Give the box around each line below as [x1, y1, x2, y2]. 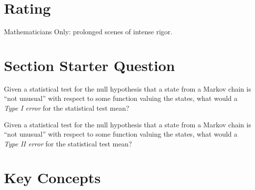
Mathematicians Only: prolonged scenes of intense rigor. [4, 26, 173, 37]
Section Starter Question [4, 55, 175, 75]
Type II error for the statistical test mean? [4, 138, 132, 148]
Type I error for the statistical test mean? [4, 103, 129, 113]
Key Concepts [4, 167, 101, 187]
